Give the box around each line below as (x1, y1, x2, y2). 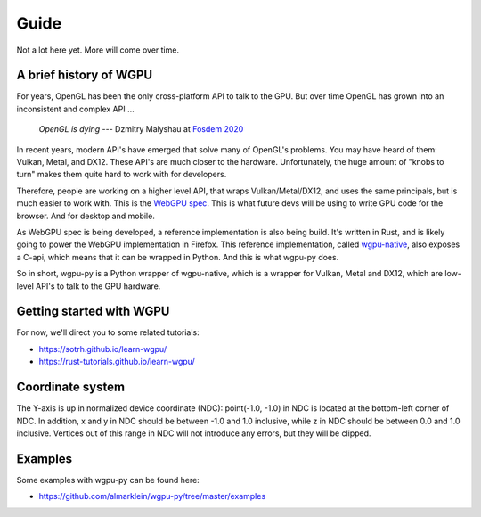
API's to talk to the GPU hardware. (36, 281, 161, 291)
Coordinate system (16, 380, 125, 395)
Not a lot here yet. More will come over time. (16, 45, 180, 55)
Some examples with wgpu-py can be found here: (16, 474, 200, 485)
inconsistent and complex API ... (16, 103, 135, 114)
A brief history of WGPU (16, 68, 153, 83)
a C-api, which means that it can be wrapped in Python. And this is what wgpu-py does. (16, 251, 339, 262)
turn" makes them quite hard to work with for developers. (16, 169, 227, 180)
